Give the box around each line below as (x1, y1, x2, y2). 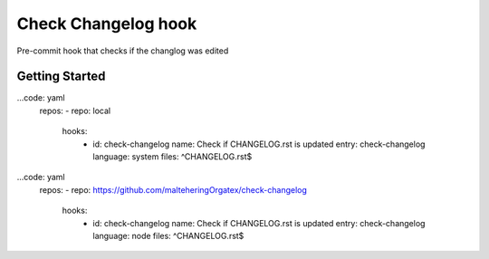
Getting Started (16, 69, 106, 84)
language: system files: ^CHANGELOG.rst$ (92, 151, 253, 162)
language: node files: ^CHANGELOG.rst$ (92, 230, 244, 241)
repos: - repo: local (39, 105, 111, 116)
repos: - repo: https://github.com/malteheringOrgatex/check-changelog (39, 184, 308, 195)
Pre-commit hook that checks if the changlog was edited (16, 45, 229, 56)
